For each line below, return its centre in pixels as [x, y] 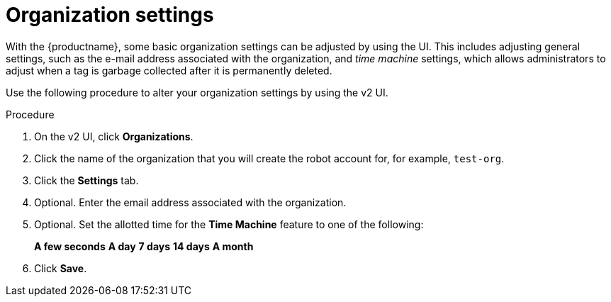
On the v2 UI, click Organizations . [114, 136]
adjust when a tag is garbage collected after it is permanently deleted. [169, 70]
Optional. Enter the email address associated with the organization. [190, 202]
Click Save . [61, 268]
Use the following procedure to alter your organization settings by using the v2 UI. [197, 92]
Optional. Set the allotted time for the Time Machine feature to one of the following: [229, 224]
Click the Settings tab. [86, 180]
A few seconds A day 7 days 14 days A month [144, 246]
